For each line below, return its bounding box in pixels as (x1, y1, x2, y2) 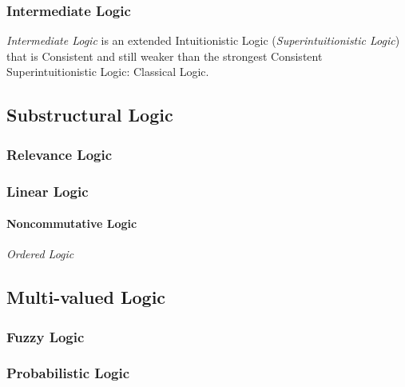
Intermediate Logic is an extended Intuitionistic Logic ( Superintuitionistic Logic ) (6, 32, 400, 49)
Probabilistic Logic (6, 363, 130, 383)
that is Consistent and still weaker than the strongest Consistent (6, 47, 323, 64)
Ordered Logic (6, 245, 74, 262)
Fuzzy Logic (6, 326, 85, 346)
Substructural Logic (6, 102, 173, 127)
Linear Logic (6, 181, 89, 201)
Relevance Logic (6, 144, 113, 164)
